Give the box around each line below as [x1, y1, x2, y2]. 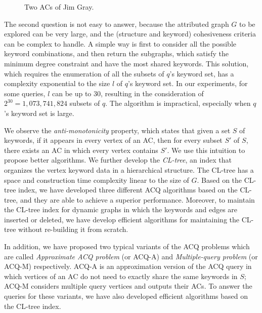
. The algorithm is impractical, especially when [105, 98, 251, 108]
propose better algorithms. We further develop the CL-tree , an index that [4, 154, 232, 165]
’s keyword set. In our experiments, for [128, 78, 248, 89]
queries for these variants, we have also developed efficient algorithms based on [4, 291, 248, 301]
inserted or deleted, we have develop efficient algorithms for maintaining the [4, 214, 240, 224]
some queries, [4, 88, 46, 98]
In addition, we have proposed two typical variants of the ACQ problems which [4, 241, 250, 252]
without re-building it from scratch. [18, 224, 128, 234]
